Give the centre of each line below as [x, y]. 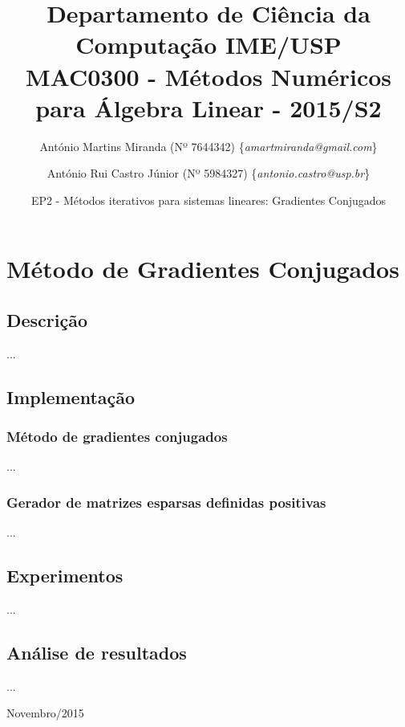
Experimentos [65, 576]
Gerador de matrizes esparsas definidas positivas [166, 502]
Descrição [47, 320]
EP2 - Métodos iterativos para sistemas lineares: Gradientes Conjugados [209, 200]
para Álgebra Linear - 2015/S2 [209, 107]
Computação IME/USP [209, 45]
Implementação [71, 396]
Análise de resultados [97, 653]
